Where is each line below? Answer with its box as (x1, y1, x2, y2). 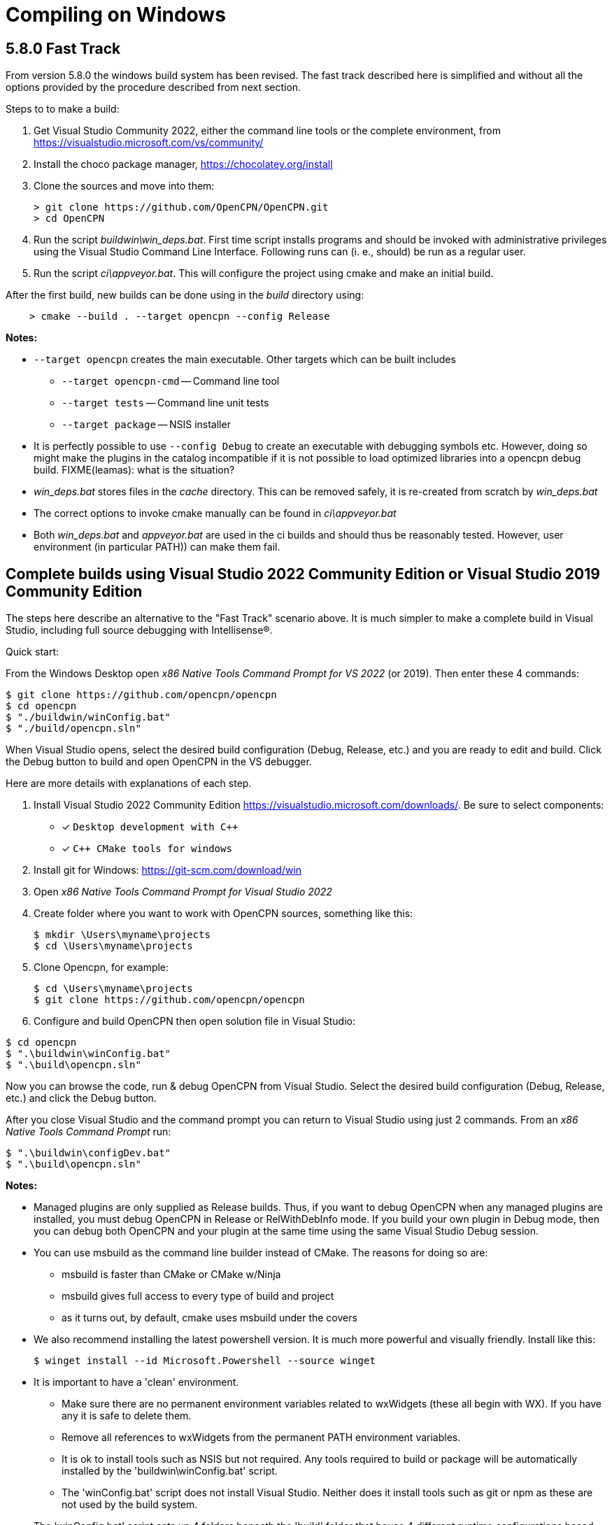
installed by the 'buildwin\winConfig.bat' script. (62, 1465, 278, 1477)
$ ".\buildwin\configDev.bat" (6, 1147, 171, 1159)
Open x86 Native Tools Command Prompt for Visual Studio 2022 (34, 886, 332, 898)
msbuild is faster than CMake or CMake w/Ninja (62, 1268, 281, 1281)
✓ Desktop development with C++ (62, 821, 239, 833)
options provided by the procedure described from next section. (6, 81, 301, 94)
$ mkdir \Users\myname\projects (34, 929, 211, 941)
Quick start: (6, 646, 59, 658)
